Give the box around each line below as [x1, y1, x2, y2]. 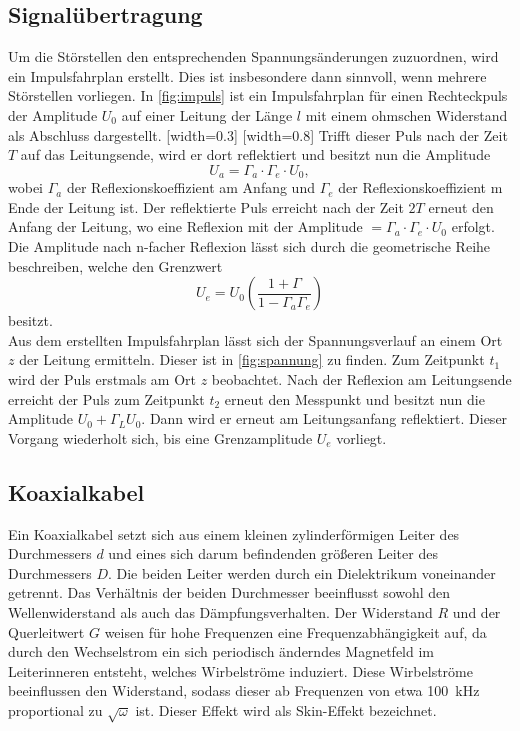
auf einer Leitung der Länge [121, 104, 293, 125]
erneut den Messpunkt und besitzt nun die [224, 388, 485, 409]
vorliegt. [336, 427, 387, 448]
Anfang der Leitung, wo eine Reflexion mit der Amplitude [8, 216, 363, 237]
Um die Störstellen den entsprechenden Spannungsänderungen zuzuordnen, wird [8, 46, 499, 67]
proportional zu [8, 699, 103, 720]
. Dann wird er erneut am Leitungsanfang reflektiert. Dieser [141, 408, 508, 429]
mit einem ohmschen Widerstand [305, 104, 508, 125]
